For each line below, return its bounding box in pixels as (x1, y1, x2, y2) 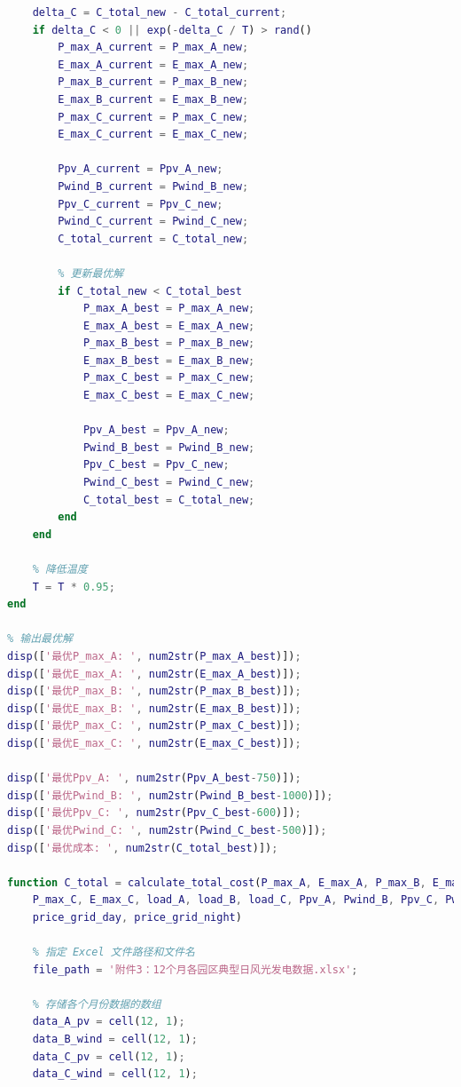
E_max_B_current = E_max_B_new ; (58, 92, 249, 106)
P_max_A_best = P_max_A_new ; (82, 302, 255, 315)
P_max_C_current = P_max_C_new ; (58, 110, 249, 123)
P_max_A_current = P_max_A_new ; (58, 41, 249, 54)
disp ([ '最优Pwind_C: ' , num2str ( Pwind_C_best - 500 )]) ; (7, 823, 327, 837)
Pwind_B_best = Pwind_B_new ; (82, 440, 255, 454)
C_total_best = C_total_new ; (82, 493, 255, 506)
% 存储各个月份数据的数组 (32, 997, 161, 1011)
